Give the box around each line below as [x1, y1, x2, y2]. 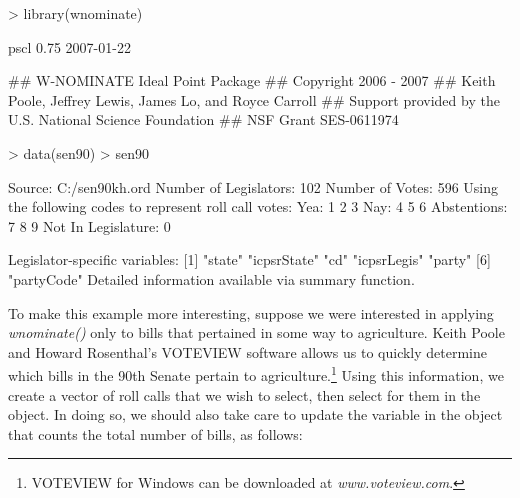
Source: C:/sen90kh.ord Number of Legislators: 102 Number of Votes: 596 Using [8, 176, 498, 197]
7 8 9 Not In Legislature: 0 [8, 215, 171, 236]
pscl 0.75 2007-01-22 [8, 36, 131, 57]
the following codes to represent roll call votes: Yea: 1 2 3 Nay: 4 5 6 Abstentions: [8, 196, 508, 217]
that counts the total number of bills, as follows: [8, 423, 303, 444]
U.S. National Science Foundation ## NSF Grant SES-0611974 [8, 109, 399, 130]
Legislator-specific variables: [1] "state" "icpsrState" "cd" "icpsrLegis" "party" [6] [8, 249, 491, 270]
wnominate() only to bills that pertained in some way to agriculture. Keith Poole [8, 322, 505, 343]
